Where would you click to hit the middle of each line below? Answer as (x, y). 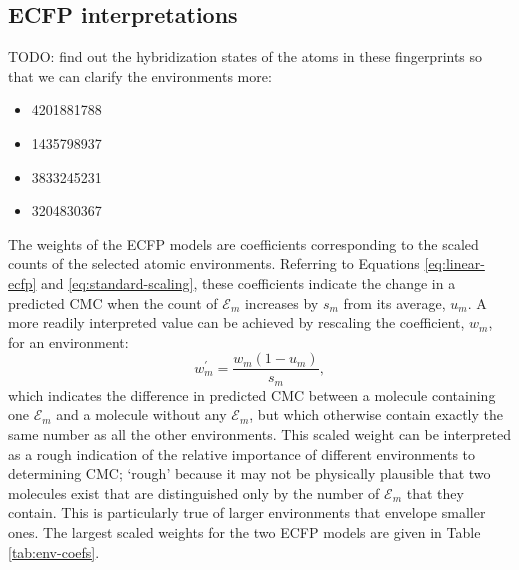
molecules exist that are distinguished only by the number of (194, 492)
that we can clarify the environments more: (140, 75)
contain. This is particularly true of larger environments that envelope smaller (247, 512)
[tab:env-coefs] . (54, 551)
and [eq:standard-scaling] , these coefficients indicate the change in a (248, 282)
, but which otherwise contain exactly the (376, 414)
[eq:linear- (454, 263)
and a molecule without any (141, 414)
